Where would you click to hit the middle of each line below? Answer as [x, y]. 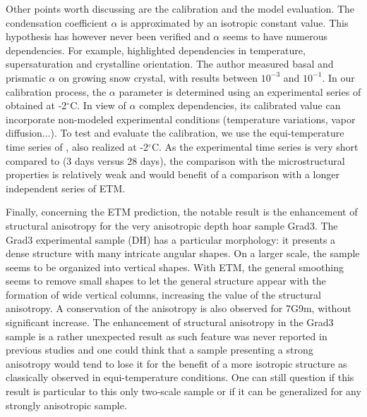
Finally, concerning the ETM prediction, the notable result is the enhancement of [182, 212]
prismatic [26, 77]
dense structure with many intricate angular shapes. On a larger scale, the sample [183, 253]
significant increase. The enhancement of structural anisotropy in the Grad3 [170, 322]
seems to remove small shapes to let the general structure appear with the [166, 281]
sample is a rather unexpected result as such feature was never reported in [167, 336]
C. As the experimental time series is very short [255, 146]
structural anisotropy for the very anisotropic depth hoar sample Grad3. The [172, 225]
